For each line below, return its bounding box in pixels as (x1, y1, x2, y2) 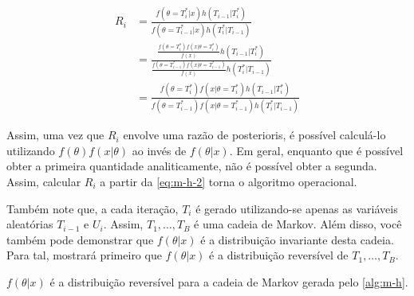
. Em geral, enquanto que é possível (229, 142, 404, 158)
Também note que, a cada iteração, (6, 200, 179, 216)
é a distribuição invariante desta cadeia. (200, 231, 394, 247)
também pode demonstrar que (6, 231, 154, 247)
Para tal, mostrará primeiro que (6, 247, 162, 263)
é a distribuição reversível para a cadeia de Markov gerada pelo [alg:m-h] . (49, 273, 408, 290)
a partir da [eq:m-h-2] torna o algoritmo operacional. (100, 173, 357, 189)
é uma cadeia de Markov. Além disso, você (194, 216, 402, 232)
